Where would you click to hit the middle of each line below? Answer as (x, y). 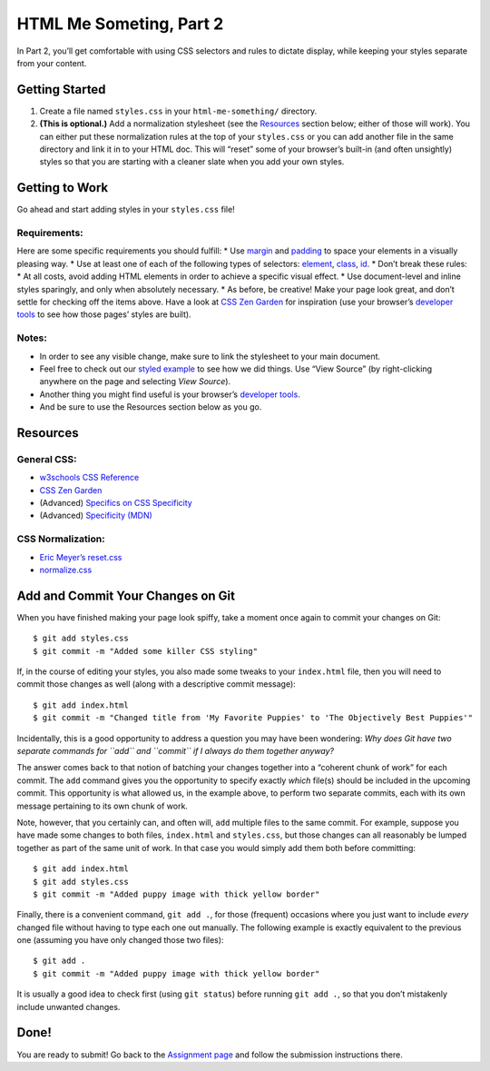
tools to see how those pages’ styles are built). (104, 314)
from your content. (52, 63)
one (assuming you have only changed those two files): (120, 940)
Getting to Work (63, 188)
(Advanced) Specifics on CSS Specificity (116, 503)
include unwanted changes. (69, 1007)
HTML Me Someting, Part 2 (120, 24)
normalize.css (66, 570)
